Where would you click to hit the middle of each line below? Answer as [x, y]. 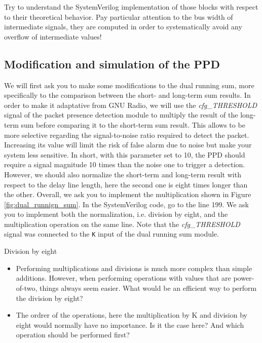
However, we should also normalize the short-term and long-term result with [123, 174]
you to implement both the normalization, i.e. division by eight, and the [116, 214]
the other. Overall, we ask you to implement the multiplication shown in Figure [128, 194]
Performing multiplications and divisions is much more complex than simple [134, 268]
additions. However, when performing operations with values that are [123, 278]
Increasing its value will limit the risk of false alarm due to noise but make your [128, 145]
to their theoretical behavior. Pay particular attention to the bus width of [119, 16]
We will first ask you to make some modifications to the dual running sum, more [129, 85]
